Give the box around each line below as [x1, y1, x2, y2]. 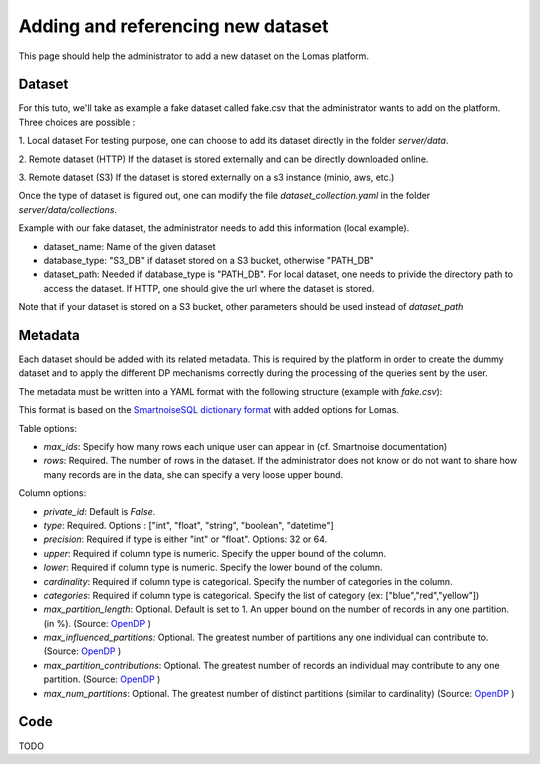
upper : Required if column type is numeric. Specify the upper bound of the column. [43, 547, 387, 559]
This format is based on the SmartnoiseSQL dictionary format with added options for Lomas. [18, 404, 400, 416]
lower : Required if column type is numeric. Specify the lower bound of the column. [43, 561, 384, 574]
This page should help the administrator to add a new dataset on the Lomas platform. [18, 50, 370, 62]
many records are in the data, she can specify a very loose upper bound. [43, 468, 344, 480]
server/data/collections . [18, 203, 118, 215]
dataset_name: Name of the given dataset [43, 240, 216, 252]
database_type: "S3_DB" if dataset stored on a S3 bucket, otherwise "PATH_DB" [43, 254, 375, 266]
